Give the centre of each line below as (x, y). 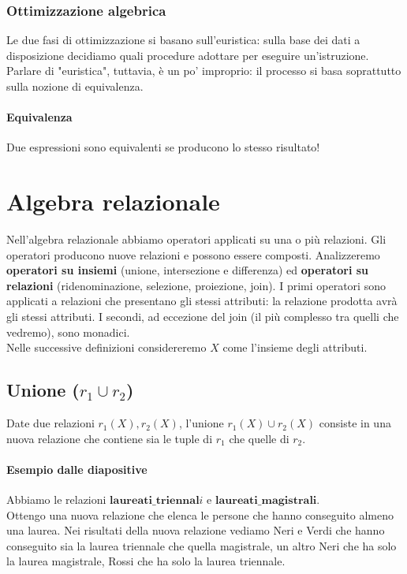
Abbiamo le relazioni (56, 499)
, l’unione (201, 423)
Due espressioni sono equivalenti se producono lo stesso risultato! (163, 147)
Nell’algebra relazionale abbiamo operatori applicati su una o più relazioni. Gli (196, 239)
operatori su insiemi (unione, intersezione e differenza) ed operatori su (188, 270)
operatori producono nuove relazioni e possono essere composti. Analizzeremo (193, 254)
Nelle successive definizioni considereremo (106, 347)
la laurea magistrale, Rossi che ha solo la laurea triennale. (146, 561)
